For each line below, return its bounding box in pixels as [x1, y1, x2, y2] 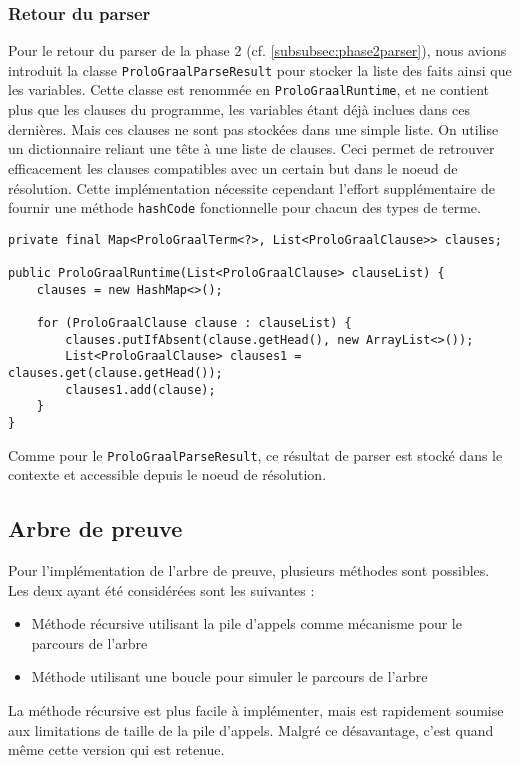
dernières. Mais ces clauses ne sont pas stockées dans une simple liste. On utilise [8, 118, 499, 139]
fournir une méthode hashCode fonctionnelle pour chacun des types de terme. [8, 197, 481, 218]
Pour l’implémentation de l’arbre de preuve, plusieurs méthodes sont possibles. [8, 560, 490, 581]
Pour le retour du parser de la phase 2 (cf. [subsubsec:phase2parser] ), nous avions [8, 40, 507, 61]
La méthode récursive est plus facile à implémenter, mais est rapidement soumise [8, 700, 504, 721]
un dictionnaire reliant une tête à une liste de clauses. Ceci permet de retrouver [8, 138, 495, 159]
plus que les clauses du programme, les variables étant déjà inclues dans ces [8, 99, 470, 120]
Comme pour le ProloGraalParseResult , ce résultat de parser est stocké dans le [8, 444, 503, 465]
